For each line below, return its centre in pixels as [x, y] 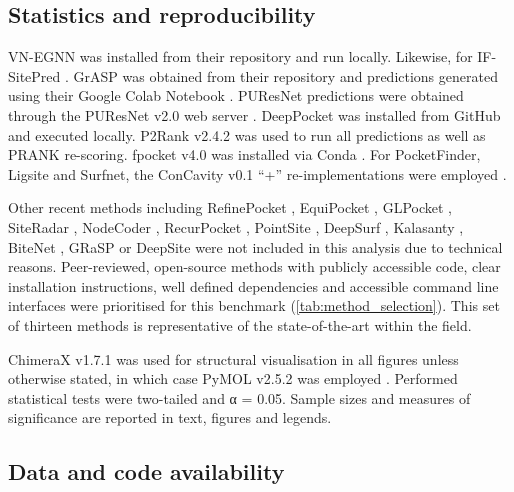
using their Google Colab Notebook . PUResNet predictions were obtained [236, 95]
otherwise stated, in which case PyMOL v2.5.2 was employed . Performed [233, 378]
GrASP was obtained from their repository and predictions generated [285, 75]
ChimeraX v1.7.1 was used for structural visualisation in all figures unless [233, 358]
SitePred [34, 75]
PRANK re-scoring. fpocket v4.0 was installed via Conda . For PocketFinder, [244, 154]
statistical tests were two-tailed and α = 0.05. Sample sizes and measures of [239, 397]
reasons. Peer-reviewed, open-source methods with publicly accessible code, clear [254, 266]
